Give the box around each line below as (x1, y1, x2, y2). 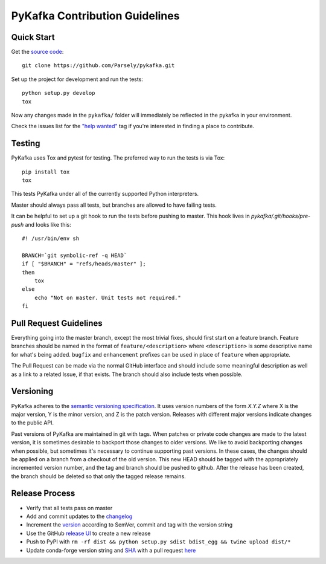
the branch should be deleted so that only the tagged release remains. (11, 472, 187, 480)
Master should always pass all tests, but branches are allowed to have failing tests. (11, 201, 217, 209)
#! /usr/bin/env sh (22, 235, 80, 242)
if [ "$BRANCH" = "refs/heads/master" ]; (22, 261, 146, 267)
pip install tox (22, 168, 70, 175)
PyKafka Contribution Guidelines (11, 9, 180, 22)
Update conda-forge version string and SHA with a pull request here (26, 546, 196, 554)
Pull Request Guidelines (11, 318, 103, 328)
